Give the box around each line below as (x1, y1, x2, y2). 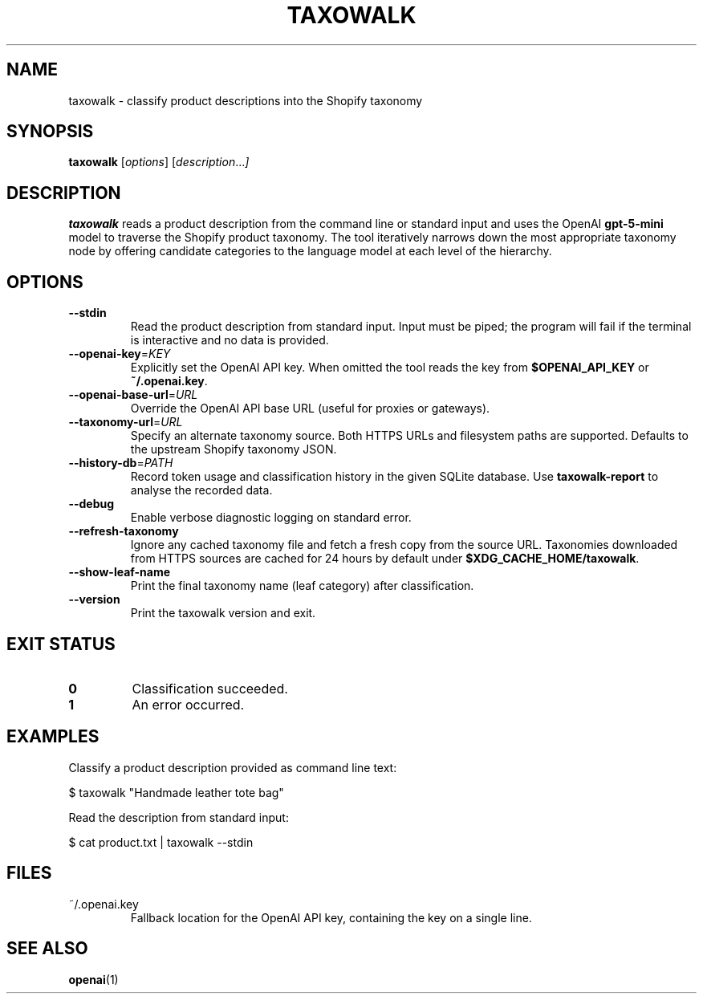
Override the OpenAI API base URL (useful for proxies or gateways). (130, 401, 490, 416)
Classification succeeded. (132, 680, 288, 697)
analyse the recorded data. (130, 483, 273, 498)
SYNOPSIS (6, 121, 94, 142)
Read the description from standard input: (68, 810, 289, 824)
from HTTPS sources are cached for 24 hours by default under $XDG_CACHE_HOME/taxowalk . (130, 551, 640, 566)
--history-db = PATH (68, 456, 173, 470)
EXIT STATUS (6, 633, 116, 654)
